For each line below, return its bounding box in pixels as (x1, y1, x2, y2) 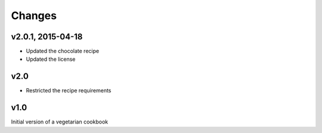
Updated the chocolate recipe (26, 48, 100, 55)
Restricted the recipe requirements (26, 87, 112, 94)
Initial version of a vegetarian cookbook (11, 118, 109, 125)
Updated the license (26, 55, 76, 63)
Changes (11, 9, 57, 22)
